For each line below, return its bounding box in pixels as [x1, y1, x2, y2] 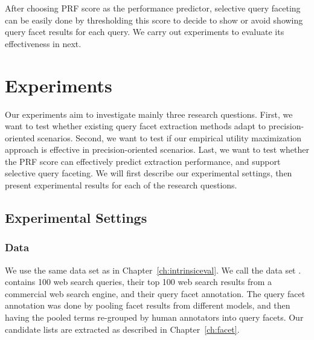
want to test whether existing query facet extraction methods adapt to [5, 120, 266, 132]
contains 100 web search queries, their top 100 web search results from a [5, 275, 272, 288]
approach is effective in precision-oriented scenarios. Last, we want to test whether [5, 143, 309, 156]
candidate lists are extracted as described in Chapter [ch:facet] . [5, 322, 240, 335]
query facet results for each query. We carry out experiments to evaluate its [5, 25, 284, 38]
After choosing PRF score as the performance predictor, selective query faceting [5, 2, 301, 14]
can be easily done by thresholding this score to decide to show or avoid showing [5, 13, 303, 26]
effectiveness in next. [5, 37, 82, 50]
